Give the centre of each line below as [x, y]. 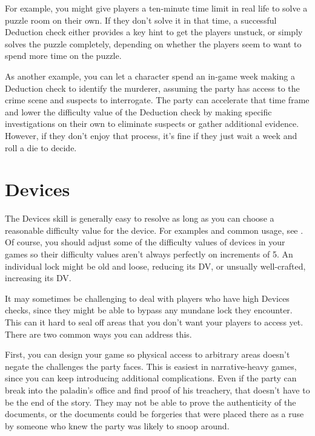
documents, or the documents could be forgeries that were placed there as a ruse [154, 414]
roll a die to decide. [41, 147]
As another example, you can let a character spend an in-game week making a [150, 76]
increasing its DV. [38, 278]
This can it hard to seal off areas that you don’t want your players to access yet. [154, 322]
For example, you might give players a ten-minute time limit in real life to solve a [156, 8]
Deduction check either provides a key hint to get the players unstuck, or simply [154, 32]
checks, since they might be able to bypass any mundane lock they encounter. [149, 310]
